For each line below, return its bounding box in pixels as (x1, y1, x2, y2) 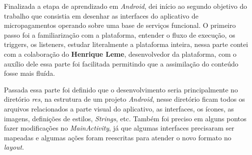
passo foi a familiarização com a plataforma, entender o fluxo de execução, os (4, 29, 235, 40)
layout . (4, 142, 24, 152)
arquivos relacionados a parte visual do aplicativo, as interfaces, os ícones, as (4, 103, 234, 113)
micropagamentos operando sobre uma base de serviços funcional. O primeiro (4, 20, 236, 30)
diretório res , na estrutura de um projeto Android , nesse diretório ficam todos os (4, 94, 245, 104)
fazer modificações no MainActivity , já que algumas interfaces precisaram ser (4, 123, 234, 133)
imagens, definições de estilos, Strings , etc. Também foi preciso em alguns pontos (4, 113, 247, 123)
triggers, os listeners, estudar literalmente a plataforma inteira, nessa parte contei (4, 39, 248, 49)
